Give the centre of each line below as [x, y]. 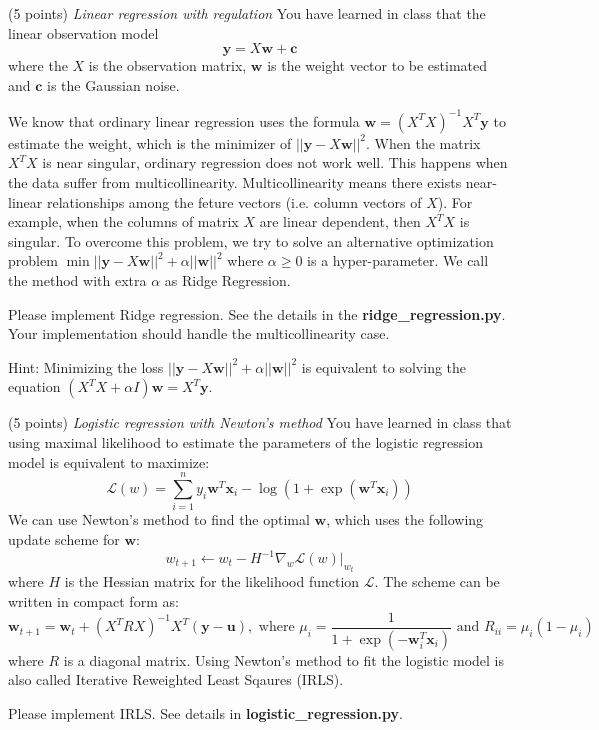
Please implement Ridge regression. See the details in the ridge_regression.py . [257, 313]
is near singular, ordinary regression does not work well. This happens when [275, 162]
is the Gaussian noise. [113, 84]
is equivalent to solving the [384, 366]
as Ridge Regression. [227, 280]
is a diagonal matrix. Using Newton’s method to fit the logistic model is [284, 659]
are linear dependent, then [340, 221]
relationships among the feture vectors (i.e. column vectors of [234, 201]
